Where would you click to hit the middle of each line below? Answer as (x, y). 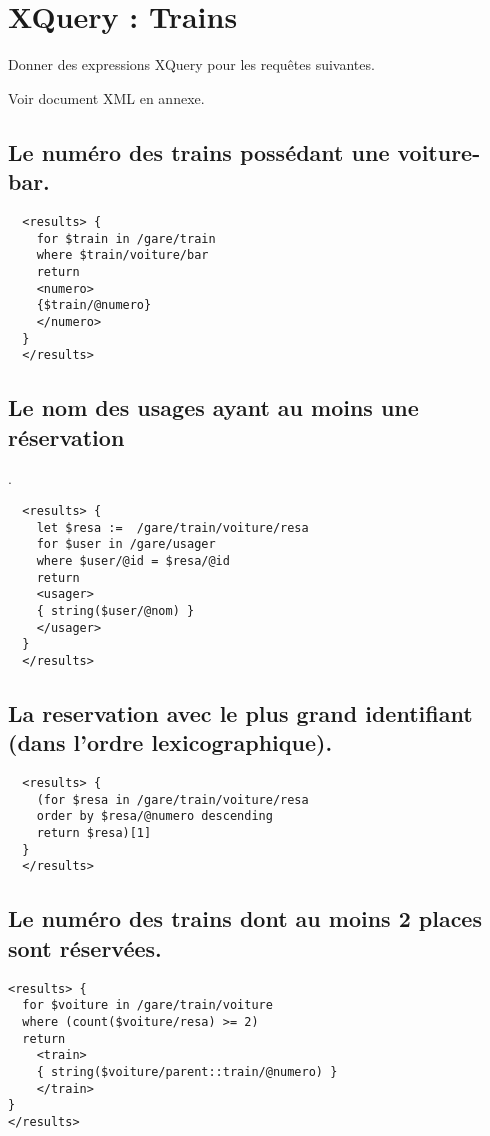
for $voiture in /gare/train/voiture (147, 1005)
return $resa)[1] (94, 833)
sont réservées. (85, 947)
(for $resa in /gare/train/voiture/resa (172, 799)
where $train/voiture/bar (122, 255)
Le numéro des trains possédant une (199, 151)
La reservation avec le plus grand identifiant (240, 712)
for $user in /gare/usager (126, 544)
